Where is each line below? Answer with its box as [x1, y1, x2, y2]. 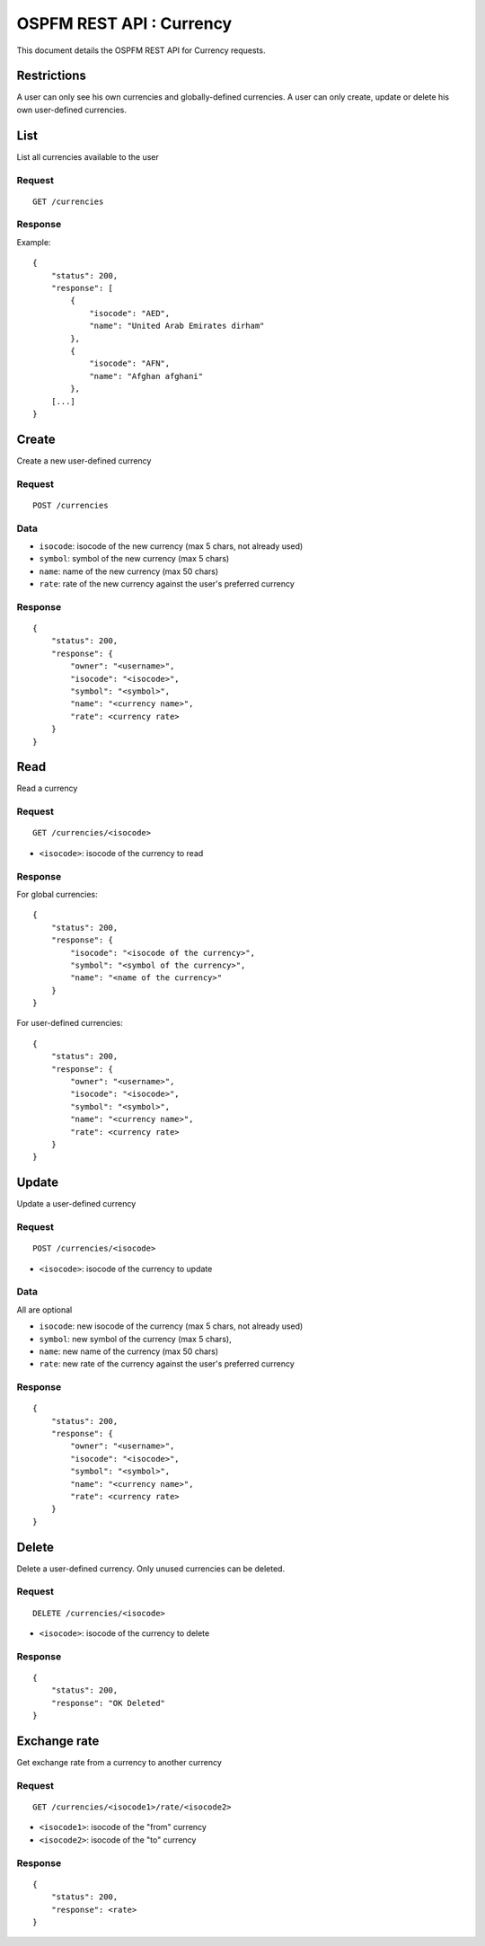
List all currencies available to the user [16, 151, 159, 162]
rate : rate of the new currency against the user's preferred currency [39, 579, 295, 589]
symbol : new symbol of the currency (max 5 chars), [39, 1333, 233, 1344]
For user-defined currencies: [16, 1018, 123, 1029]
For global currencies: [16, 889, 98, 899]
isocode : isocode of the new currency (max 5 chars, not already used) [39, 540, 304, 552]
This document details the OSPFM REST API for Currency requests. [16, 45, 266, 56]
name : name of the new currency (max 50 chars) [39, 566, 219, 577]
